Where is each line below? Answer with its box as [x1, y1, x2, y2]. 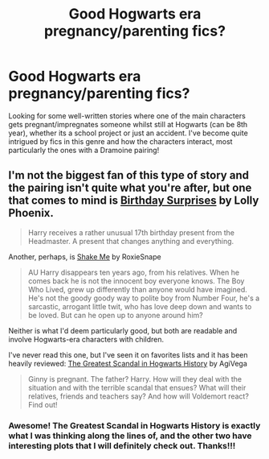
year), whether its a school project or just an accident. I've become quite [8, 128, 249, 138]
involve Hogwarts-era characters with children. [8, 334, 165, 344]
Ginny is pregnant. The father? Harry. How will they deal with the [27, 374, 243, 383]
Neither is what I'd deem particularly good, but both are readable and [8, 325, 238, 335]
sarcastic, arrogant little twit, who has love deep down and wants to [27, 301, 252, 311]
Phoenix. [8, 206, 55, 220]
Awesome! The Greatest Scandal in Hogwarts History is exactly [8, 420, 261, 431]
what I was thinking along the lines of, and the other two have [8, 430, 252, 441]
